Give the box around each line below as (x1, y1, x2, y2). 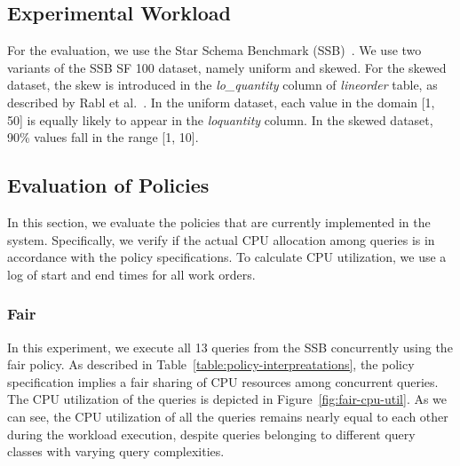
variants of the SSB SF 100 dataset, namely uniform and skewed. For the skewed (7, 58, 447, 76)
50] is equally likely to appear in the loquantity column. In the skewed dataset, (7, 110, 433, 129)
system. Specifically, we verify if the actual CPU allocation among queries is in (7, 230, 435, 249)
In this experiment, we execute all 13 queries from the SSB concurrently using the (7, 337, 453, 356)
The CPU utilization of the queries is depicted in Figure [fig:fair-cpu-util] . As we (7, 390, 448, 408)
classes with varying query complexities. (7, 442, 225, 461)
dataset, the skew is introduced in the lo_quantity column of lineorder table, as (7, 75, 438, 94)
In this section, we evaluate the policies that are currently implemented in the (7, 212, 431, 231)
